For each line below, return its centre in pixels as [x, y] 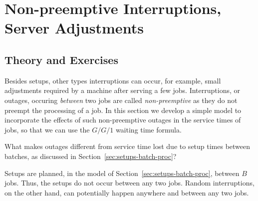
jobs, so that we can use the [47, 129]
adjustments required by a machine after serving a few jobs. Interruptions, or [123, 90]
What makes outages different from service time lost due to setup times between [128, 146]
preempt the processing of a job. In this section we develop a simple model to [123, 110]
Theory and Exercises [61, 59]
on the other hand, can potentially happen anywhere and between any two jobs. [127, 192]
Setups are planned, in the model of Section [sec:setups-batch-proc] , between [122, 173]
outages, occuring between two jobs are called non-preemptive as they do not [121, 100]
